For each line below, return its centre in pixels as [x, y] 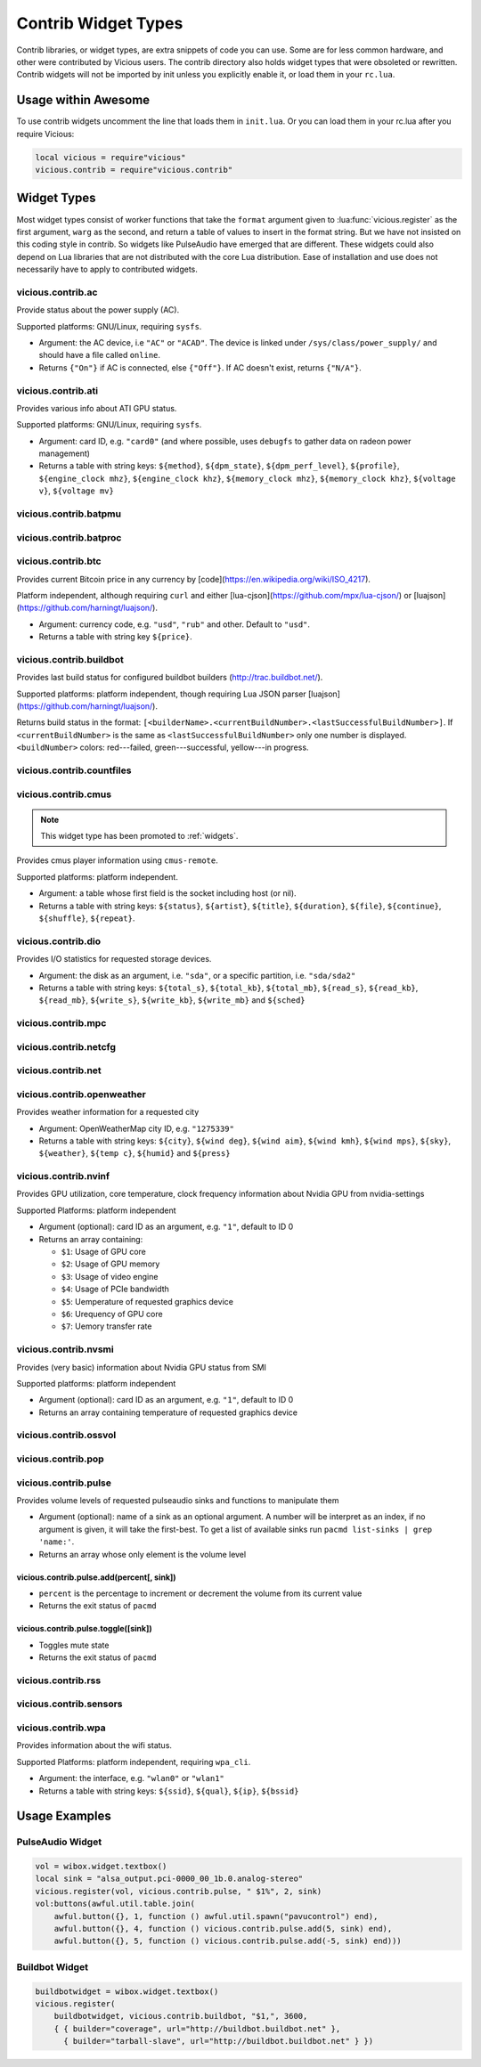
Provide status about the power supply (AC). [98, 310]
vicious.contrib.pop [60, 1459]
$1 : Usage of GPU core [104, 1252]
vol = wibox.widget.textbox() [101, 1867]
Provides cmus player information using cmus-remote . [117, 860]
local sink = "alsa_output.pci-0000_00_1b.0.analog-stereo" [169, 1879]
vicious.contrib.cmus [64, 794]
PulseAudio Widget [59, 1842]
